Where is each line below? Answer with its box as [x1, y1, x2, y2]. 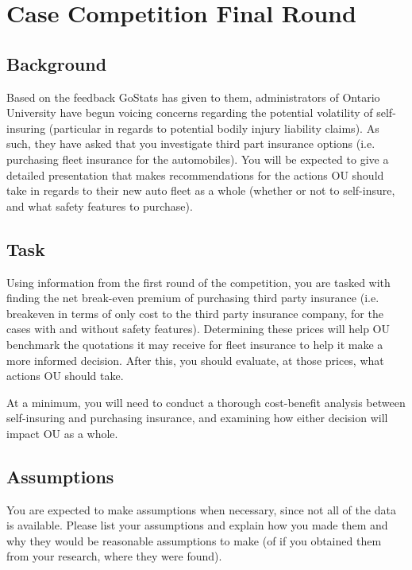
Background [6, 51, 107, 76]
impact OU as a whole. [6, 425, 118, 441]
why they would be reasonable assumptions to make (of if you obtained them [6, 532, 382, 549]
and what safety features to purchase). [6, 197, 193, 214]
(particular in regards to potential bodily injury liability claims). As [48, 119, 379, 136]
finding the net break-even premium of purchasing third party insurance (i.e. [6, 289, 379, 306]
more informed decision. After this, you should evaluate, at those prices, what [6, 351, 384, 368]
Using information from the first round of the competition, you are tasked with [6, 273, 391, 290]
